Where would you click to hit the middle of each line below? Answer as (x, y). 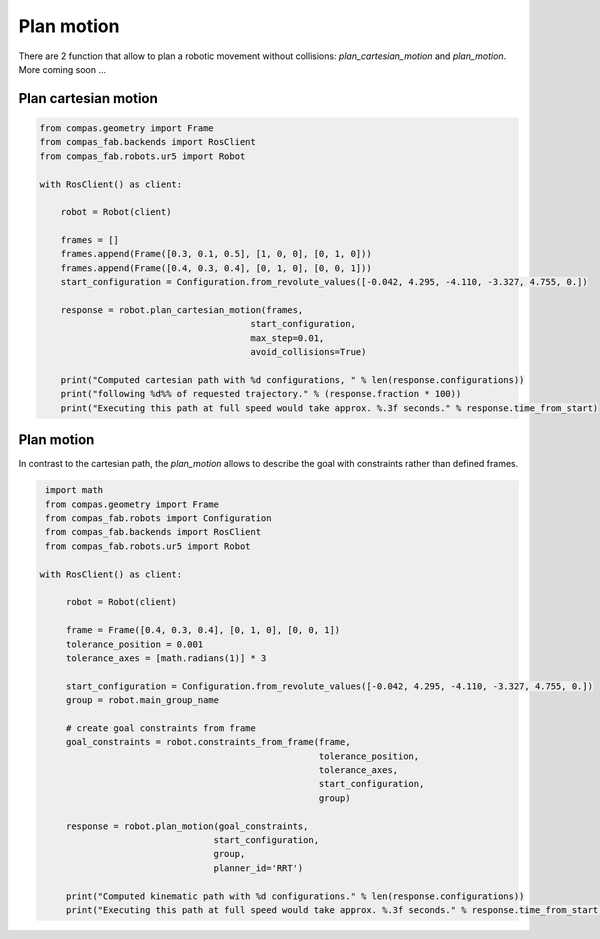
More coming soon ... (62, 69)
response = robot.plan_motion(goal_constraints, (187, 826)
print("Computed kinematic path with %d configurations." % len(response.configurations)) (295, 896)
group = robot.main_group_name (142, 700)
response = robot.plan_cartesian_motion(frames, (182, 310)
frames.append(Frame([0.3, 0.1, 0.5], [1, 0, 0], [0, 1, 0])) (216, 254)
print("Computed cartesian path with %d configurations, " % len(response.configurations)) (292, 379)
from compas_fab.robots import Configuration (158, 518)
